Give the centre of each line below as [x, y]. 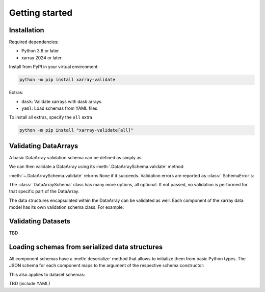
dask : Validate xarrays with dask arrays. [62, 101]
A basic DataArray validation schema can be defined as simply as [75, 157]
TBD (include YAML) [30, 284]
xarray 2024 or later [42, 58]
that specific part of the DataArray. [44, 192]
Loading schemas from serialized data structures [86, 247]
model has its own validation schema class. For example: [66, 207]
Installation [26, 30]
